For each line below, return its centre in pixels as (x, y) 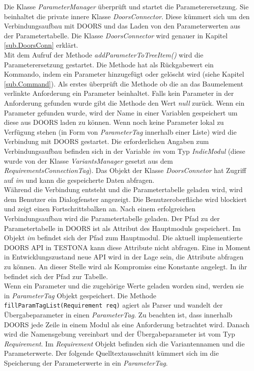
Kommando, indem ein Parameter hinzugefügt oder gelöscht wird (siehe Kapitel (124, 74)
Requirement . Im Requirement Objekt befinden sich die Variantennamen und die (124, 343)
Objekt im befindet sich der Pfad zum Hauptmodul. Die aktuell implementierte (123, 238)
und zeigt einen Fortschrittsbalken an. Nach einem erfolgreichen (100, 209)
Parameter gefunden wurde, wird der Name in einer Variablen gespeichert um (121, 112)
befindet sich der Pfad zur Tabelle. (56, 276)
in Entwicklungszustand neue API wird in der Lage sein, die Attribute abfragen (124, 257)
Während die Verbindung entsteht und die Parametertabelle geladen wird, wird (123, 189)
